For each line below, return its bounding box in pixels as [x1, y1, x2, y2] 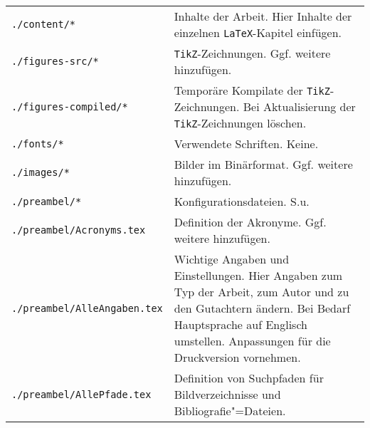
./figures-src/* [11, 56, 99, 67]
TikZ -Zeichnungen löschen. [174, 115, 307, 131]
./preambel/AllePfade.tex [11, 388, 152, 400]
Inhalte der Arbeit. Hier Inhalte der [174, 8, 352, 24]
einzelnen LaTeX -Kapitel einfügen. [174, 24, 342, 41]
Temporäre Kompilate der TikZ [174, 82, 330, 98]
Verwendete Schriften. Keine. [174, 135, 319, 152]
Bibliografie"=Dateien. [174, 402, 286, 419]
